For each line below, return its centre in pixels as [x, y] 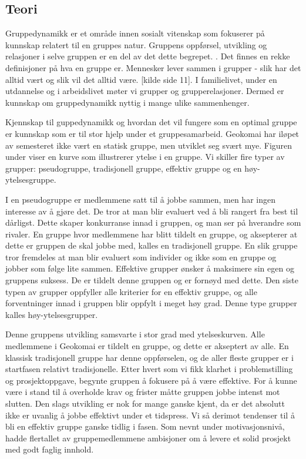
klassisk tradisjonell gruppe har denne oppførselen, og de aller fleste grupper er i [149, 357]
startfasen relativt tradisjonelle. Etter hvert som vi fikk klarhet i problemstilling [149, 369]
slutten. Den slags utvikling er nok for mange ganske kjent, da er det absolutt [145, 403]
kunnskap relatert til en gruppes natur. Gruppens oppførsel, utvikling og [136, 44]
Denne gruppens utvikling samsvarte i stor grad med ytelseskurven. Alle [135, 334]
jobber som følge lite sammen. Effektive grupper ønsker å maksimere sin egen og [150, 268]
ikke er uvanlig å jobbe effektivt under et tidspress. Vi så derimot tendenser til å [150, 415]
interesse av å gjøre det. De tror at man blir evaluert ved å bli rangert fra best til [152, 211]
